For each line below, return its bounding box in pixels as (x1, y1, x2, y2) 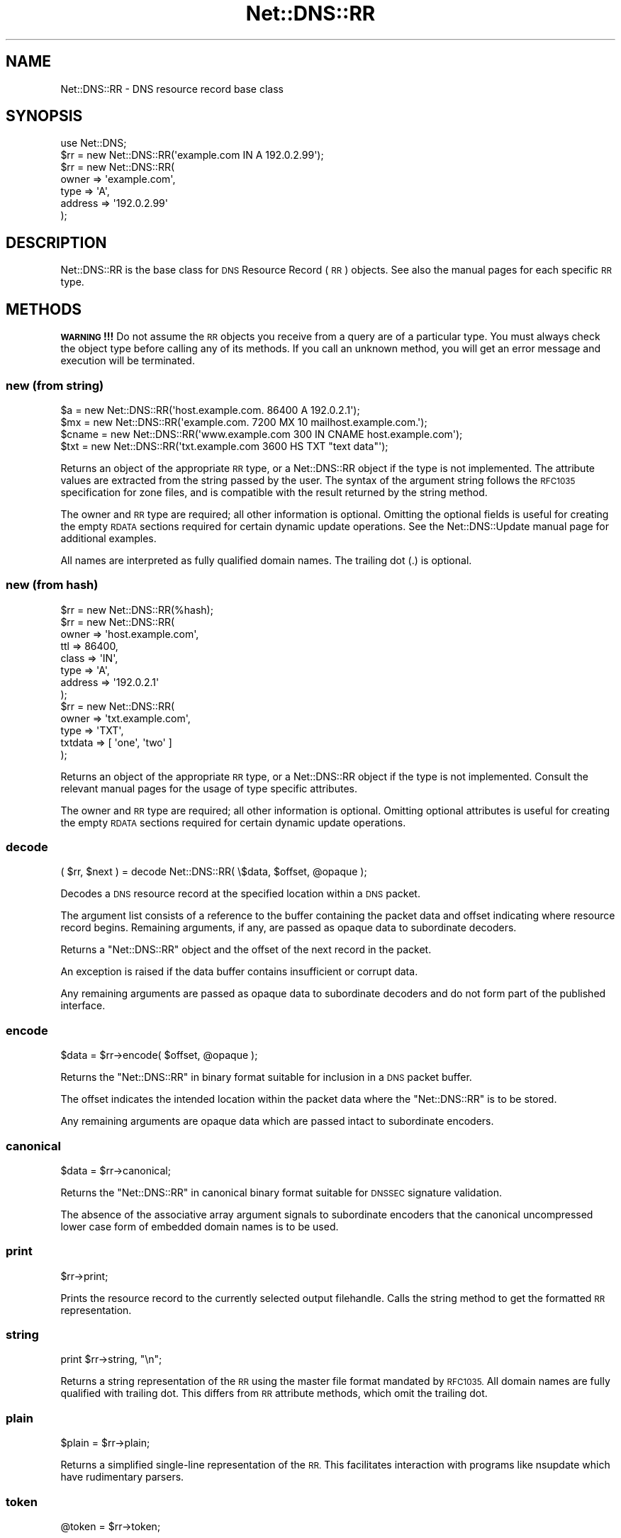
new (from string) (6, 378, 104, 393)
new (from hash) (6, 578, 99, 593)
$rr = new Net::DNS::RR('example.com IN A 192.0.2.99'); (60, 149, 324, 162)
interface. (60, 999, 106, 1012)
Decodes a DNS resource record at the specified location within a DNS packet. (60, 887, 420, 900)
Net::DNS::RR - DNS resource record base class (60, 82, 284, 95)
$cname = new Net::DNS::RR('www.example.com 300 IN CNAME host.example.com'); (60, 427, 463, 440)
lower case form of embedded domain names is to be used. (60, 1220, 339, 1233)
